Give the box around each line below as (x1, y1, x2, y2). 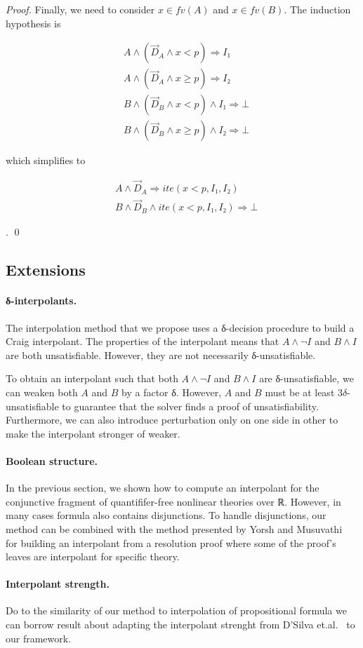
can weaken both (6, 384, 78, 399)
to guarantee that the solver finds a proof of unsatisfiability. (62, 398, 319, 413)
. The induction (284, 2, 351, 16)
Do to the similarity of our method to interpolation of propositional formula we (6, 603, 347, 618)
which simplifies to (6, 153, 86, 168)
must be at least (265, 384, 335, 399)
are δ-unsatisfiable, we (259, 371, 354, 386)
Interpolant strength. (6, 576, 110, 591)
